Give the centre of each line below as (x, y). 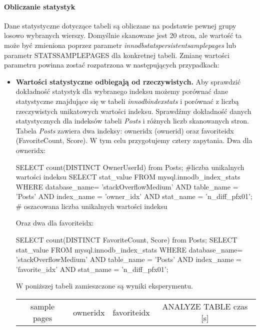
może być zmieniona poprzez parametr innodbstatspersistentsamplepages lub (120, 45)
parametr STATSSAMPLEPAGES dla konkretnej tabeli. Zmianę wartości (117, 55)
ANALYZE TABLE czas (205, 306)
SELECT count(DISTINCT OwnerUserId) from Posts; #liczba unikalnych (130, 167)
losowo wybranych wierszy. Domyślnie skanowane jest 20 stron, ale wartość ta (123, 35)
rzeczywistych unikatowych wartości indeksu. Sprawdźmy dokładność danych (133, 111)
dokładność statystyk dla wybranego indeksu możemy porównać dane (122, 91)
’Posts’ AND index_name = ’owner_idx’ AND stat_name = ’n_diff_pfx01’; (134, 196)
